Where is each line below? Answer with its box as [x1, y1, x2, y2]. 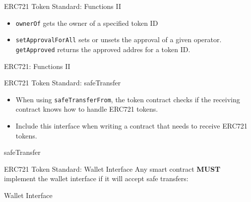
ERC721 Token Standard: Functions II [4, 1, 122, 11]
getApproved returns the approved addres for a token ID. [15, 44, 190, 54]
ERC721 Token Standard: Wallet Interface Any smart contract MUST [4, 163, 221, 174]
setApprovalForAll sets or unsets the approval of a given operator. [15, 34, 222, 45]
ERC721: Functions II [4, 61, 70, 71]
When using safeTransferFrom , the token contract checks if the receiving [15, 94, 240, 104]
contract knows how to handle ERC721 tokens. [15, 104, 158, 114]
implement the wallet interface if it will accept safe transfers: [4, 173, 188, 184]
